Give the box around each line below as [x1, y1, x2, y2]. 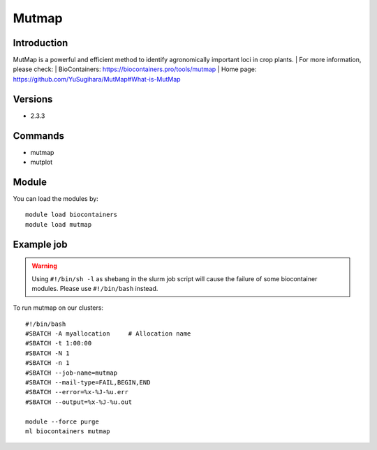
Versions [13, 93, 53, 105]
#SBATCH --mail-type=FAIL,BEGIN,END [25, 379, 151, 387]
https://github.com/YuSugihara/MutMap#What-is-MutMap [13, 75, 181, 83]
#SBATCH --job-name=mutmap [25, 368, 118, 377]
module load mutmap [25, 220, 92, 228]
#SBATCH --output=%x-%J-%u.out [25, 398, 133, 406]
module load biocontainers [25, 211, 118, 219]
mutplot [30, 158, 53, 167]
